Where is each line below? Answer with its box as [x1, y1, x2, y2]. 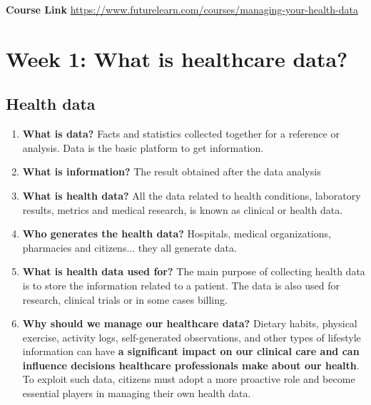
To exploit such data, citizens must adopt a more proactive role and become [22, 371, 355, 386]
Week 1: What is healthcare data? [6, 43, 348, 73]
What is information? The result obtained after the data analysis [22, 164, 321, 179]
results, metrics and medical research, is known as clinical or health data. [22, 202, 343, 217]
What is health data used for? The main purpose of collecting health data [22, 264, 365, 279]
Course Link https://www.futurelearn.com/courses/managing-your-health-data [6, 2, 358, 16]
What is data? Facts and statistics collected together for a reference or [22, 126, 340, 141]
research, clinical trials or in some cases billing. [22, 292, 228, 307]
